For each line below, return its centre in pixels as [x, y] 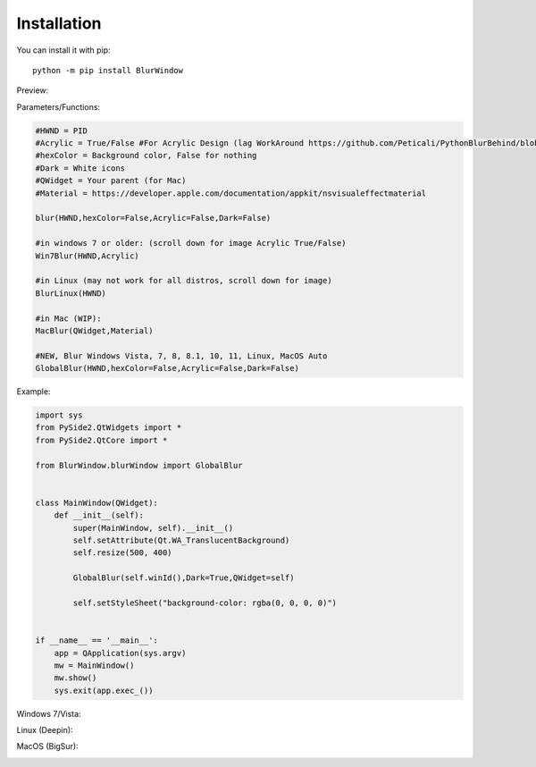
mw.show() [75, 678]
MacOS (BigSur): [48, 746]
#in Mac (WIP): [68, 318]
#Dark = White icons [80, 168]
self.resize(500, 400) [123, 553]
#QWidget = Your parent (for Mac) [111, 181]
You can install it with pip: [63, 50]
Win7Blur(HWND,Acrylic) [88, 256]
